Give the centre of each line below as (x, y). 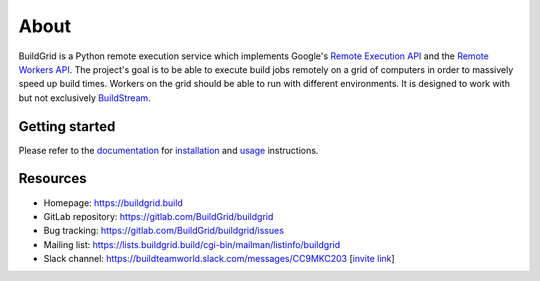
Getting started (67, 126)
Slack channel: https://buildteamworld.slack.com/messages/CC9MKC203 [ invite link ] (219, 259)
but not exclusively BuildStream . (85, 97)
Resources (52, 178)
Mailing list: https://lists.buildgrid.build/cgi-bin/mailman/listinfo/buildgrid (192, 244)
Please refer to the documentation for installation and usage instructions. (168, 150)
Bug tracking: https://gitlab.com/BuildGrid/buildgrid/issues (164, 231)
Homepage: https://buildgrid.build (113, 202)
